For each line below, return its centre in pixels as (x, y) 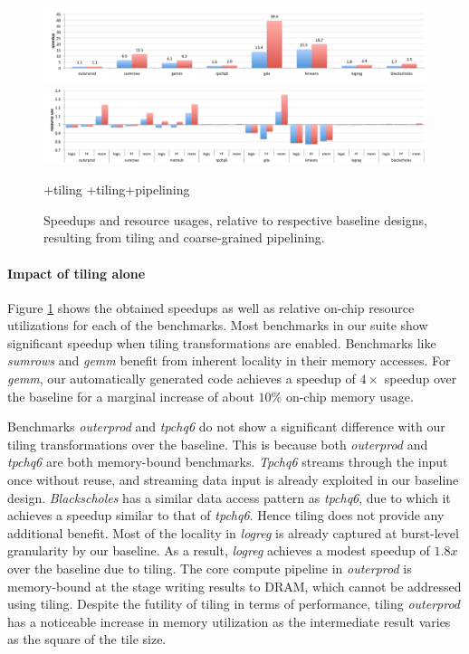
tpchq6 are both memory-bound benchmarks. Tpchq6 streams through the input (228, 462)
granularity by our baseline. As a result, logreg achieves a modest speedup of (219, 550)
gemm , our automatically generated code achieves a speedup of (182, 379)
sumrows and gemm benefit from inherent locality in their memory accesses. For (229, 360)
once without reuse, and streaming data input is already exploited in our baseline (233, 480)
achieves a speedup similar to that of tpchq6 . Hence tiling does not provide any (226, 515)
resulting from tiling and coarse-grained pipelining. (184, 237)
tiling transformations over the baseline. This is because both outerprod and (218, 444)
